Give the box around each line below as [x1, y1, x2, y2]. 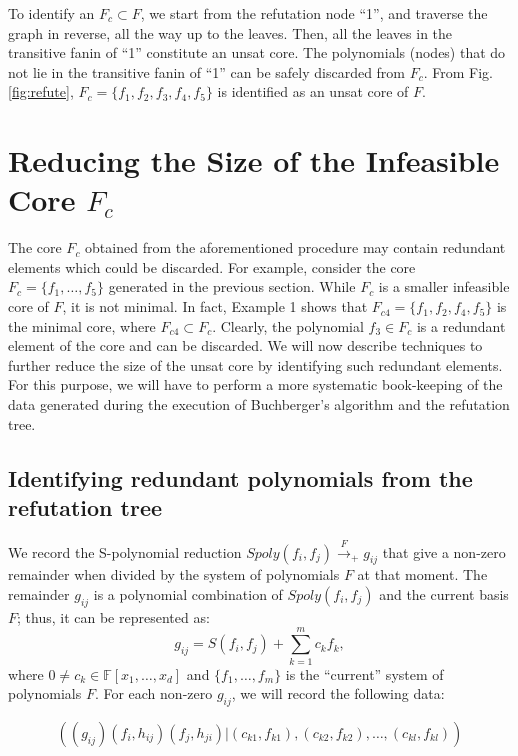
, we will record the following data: [231, 683, 445, 704]
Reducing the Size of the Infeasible [8, 140, 500, 181]
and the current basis [379, 584, 509, 604]
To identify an [8, 3, 95, 23]
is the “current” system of [285, 663, 444, 684]
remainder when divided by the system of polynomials [8, 564, 340, 585]
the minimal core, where [8, 315, 156, 336]
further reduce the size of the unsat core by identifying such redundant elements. [8, 354, 503, 375]
